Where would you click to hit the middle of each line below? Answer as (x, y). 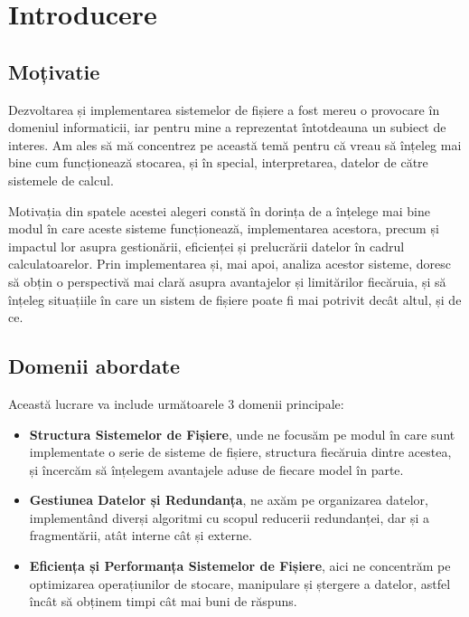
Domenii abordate (94, 366)
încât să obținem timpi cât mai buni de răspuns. (163, 601)
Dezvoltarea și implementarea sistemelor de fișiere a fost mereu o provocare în (224, 109)
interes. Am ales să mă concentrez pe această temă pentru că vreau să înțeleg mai (235, 144)
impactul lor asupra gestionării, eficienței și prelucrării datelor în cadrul (206, 246)
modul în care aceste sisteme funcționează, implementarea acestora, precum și (224, 228)
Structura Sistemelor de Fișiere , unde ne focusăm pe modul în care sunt (242, 434)
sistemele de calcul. (61, 180)
